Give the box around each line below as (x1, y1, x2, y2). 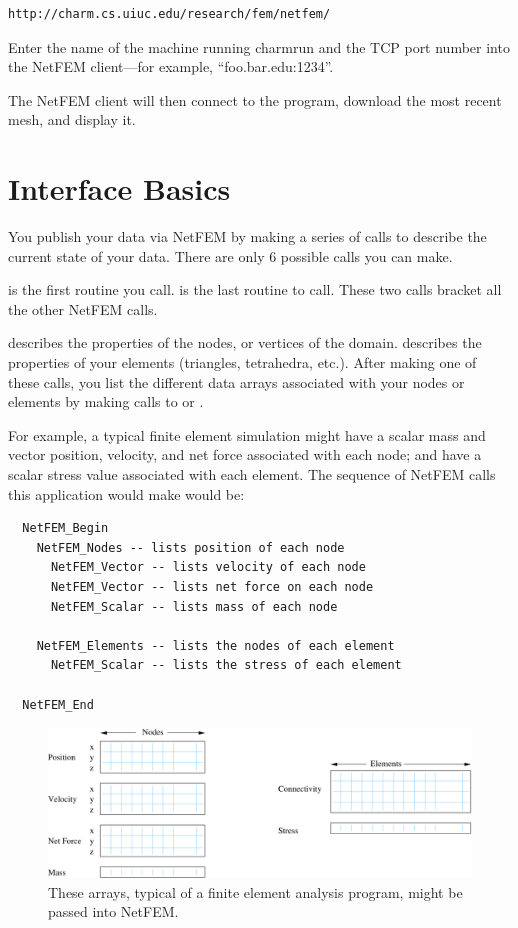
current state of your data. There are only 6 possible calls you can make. (8, 245, 453, 266)
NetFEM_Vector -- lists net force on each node (50, 580, 374, 594)
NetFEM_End (22, 697, 94, 712)
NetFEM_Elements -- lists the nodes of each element (36, 638, 395, 653)
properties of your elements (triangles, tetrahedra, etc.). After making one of (8, 352, 477, 373)
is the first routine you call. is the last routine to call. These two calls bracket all (8, 279, 502, 300)
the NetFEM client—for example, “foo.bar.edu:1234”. (8, 56, 334, 77)
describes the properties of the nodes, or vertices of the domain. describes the (8, 332, 482, 353)
